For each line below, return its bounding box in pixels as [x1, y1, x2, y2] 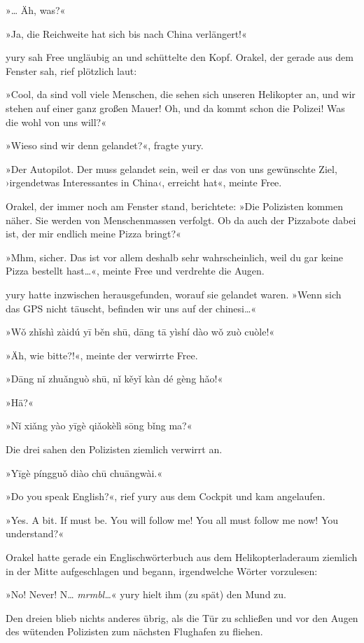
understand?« [6, 526, 64, 541]
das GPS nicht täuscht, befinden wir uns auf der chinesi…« [6, 300, 257, 315]
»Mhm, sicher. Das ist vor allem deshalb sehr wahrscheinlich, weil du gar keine [6, 249, 343, 264]
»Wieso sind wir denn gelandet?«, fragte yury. [6, 138, 204, 153]
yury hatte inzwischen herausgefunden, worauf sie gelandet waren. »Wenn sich [6, 286, 342, 301]
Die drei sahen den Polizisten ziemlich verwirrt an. [6, 442, 223, 457]
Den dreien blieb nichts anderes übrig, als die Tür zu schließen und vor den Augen [6, 610, 358, 625]
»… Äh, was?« [6, 3, 66, 17]
